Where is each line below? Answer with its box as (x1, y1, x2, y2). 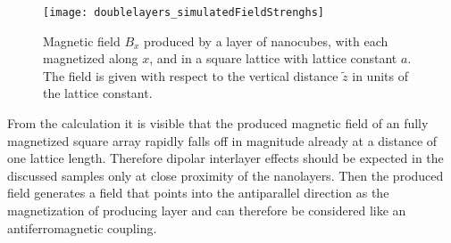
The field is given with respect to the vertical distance (43, 66, 338, 85)
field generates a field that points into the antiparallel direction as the (7, 183, 389, 202)
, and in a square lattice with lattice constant (149, 49, 397, 68)
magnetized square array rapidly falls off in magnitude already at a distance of (7, 131, 438, 150)
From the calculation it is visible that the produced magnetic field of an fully (7, 114, 429, 133)
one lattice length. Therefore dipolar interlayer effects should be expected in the (7, 149, 444, 167)
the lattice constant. (43, 84, 153, 102)
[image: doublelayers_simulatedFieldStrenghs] (43, 6, 324, 19)
